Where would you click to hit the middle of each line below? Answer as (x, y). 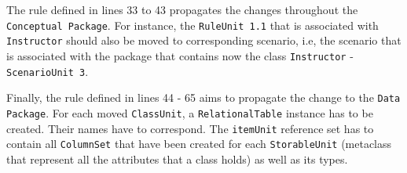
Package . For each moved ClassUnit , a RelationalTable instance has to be (190, 112)
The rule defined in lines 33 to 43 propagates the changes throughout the (182, 9)
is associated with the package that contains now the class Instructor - (180, 55)
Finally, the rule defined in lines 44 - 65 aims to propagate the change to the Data (203, 97)
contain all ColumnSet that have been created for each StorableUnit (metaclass (199, 144)
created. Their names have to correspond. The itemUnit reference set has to (190, 128)
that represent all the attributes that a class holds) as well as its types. (177, 159)
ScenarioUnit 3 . (48, 71)
